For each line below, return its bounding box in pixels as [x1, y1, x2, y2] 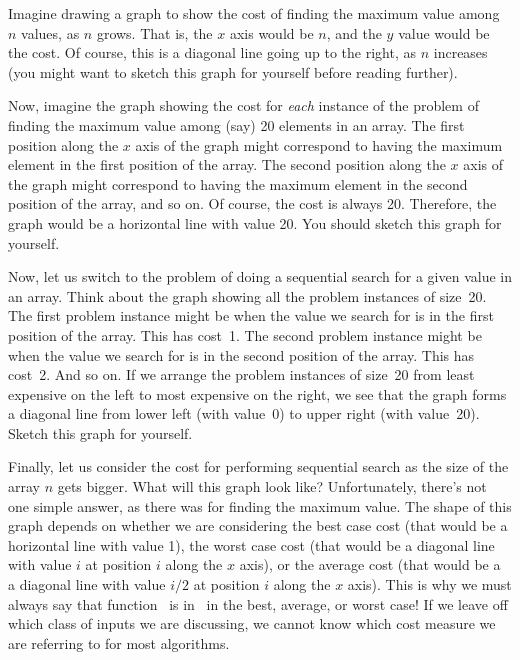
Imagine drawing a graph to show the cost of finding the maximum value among [8, 3, 500, 23]
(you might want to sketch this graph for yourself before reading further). [8, 61, 458, 82]
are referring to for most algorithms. [8, 632, 230, 653]
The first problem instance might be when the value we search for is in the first [8, 305, 494, 326]
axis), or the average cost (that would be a [239, 554, 501, 575]
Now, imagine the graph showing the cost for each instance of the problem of [8, 95, 479, 116]
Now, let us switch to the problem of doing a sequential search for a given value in [8, 266, 512, 287]
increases [433, 42, 488, 63]
